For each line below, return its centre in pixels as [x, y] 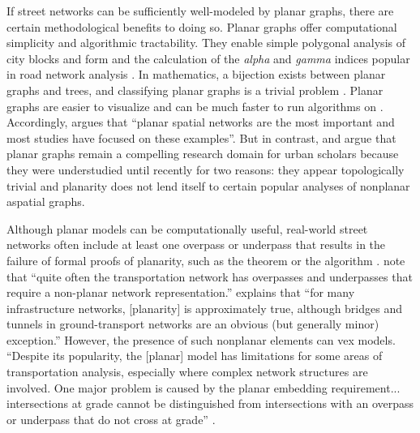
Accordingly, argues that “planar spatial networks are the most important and [201, 122]
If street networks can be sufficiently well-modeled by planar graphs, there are [200, 11]
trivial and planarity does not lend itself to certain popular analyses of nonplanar [208, 185]
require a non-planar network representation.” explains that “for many [181, 292]
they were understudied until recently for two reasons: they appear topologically [206, 169]
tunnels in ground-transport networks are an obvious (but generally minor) [193, 324]
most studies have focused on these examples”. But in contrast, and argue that [201, 137]
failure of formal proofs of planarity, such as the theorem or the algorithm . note [206, 260]
